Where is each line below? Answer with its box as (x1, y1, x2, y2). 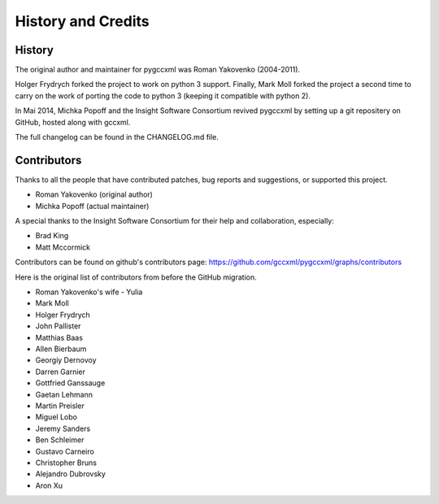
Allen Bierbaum (35, 344, 87, 354)
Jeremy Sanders (35, 424, 91, 433)
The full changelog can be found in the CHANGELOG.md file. (15, 133, 219, 142)
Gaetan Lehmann (35, 389, 93, 399)
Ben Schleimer (35, 435, 85, 445)
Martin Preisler (35, 401, 85, 411)
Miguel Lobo (35, 412, 77, 422)
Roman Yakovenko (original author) (35, 189, 154, 199)
